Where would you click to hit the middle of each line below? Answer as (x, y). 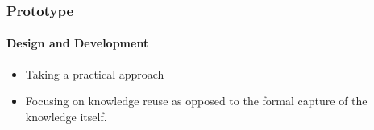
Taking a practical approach (95, 73)
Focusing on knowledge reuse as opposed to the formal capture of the (196, 101)
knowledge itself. (66, 116)
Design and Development (78, 43)
